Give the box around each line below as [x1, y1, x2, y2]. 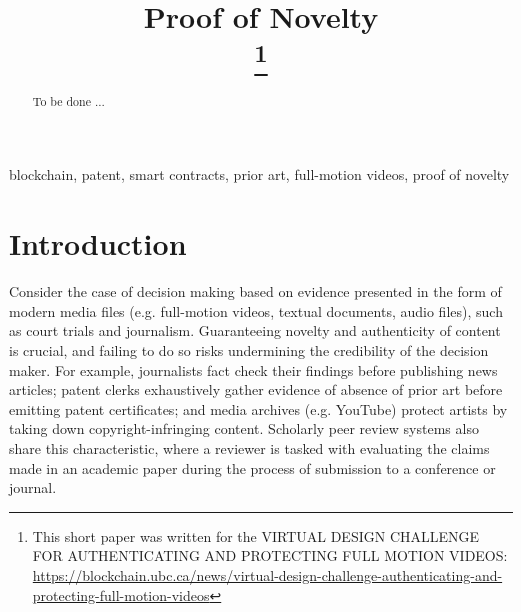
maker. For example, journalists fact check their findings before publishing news [9, 359, 498, 380]
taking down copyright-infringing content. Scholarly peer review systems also [9, 418, 479, 439]
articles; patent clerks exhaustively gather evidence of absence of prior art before [9, 379, 503, 400]
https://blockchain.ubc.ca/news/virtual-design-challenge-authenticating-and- [32, 564, 503, 585]
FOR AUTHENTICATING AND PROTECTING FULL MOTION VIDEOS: [32, 545, 508, 566]
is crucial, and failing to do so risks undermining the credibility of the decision [9, 339, 489, 360]
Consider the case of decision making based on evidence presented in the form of [9, 281, 502, 302]
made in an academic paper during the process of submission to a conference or [9, 457, 496, 478]
